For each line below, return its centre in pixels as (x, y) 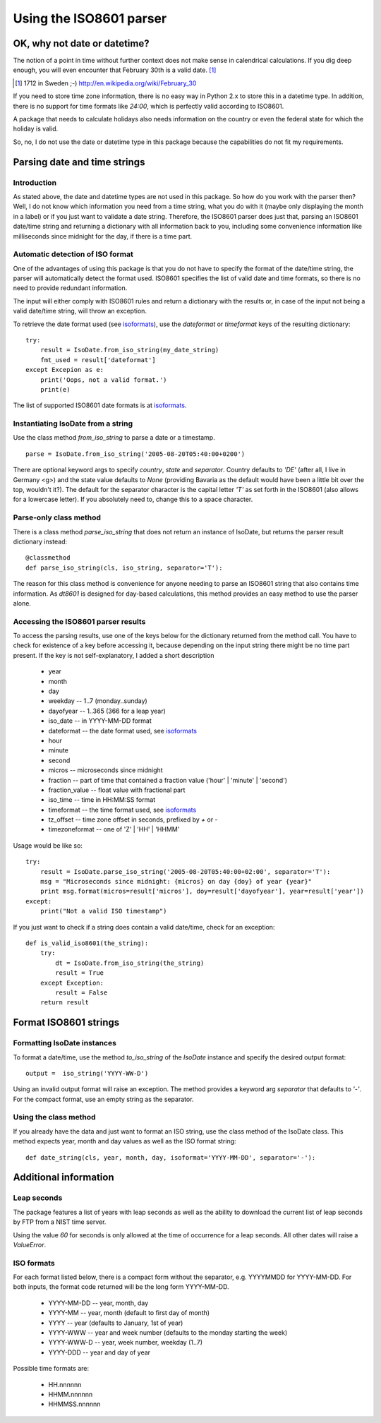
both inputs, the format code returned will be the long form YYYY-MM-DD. (121, 1287)
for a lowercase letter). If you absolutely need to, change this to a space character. (133, 499)
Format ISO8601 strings (66, 1022)
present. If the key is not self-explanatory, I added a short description (114, 655)
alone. (22, 603)
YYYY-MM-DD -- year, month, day (98, 1303)
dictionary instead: (40, 541)
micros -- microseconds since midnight (105, 770)
